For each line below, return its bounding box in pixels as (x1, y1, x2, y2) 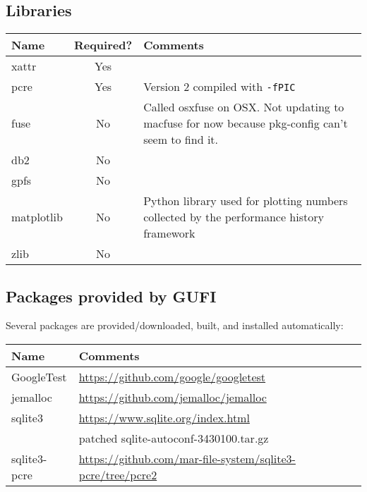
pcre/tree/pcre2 (78, 467, 157, 483)
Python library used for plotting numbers (143, 192, 348, 209)
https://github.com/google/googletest (78, 369, 266, 385)
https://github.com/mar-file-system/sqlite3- (78, 450, 296, 467)
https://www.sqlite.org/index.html (78, 410, 250, 426)
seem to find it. (143, 131, 218, 148)
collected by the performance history (143, 209, 324, 226)
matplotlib (11, 209, 63, 226)
